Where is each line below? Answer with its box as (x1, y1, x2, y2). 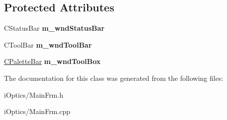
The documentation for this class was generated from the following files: (4, 72, 224, 83)
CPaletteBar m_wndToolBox (4, 56, 101, 66)
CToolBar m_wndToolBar (4, 39, 92, 50)
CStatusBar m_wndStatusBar (4, 23, 105, 33)
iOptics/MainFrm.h (4, 89, 63, 100)
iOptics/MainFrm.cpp (4, 106, 70, 117)
